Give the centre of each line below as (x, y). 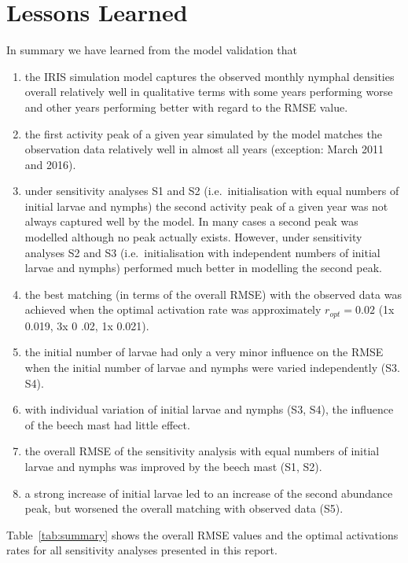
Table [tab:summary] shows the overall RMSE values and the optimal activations (202, 534)
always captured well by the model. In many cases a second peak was (191, 221)
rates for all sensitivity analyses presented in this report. (142, 550)
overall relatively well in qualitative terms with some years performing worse (209, 92)
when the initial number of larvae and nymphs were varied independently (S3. (212, 368)
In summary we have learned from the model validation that (152, 50)
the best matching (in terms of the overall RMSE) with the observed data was (213, 294)
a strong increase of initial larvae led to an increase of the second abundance (209, 493)
